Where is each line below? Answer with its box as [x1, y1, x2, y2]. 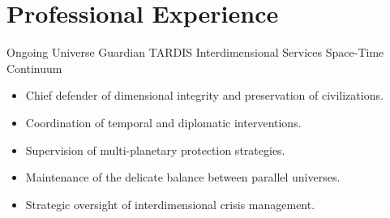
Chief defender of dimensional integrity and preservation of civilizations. [25, 87, 384, 104]
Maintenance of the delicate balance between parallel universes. [25, 169, 341, 186]
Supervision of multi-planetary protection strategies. [25, 141, 285, 158]
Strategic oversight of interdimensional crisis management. [25, 195, 315, 212]
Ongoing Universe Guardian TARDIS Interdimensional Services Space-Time [6, 44, 384, 61]
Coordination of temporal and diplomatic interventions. [25, 113, 302, 130]
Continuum [6, 59, 62, 76]
